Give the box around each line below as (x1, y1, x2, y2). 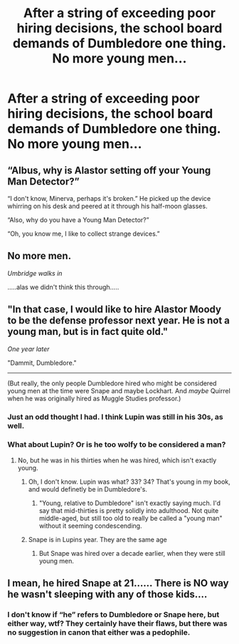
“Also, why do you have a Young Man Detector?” (7, 216, 149, 224)
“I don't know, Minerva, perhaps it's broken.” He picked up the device (7, 194, 211, 202)
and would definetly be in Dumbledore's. (28, 484, 148, 493)
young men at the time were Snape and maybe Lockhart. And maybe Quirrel (7, 386, 231, 395)
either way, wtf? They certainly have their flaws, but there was (7, 618, 228, 628)
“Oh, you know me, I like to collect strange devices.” (7, 229, 160, 238)
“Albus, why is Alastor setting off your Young (7, 164, 211, 176)
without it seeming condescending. (38, 521, 142, 530)
